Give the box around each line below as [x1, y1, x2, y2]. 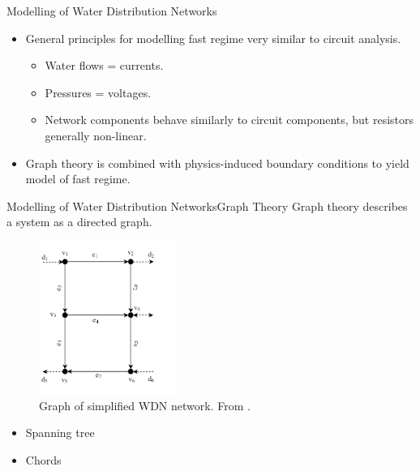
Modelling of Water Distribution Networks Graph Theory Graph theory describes [6, 197, 408, 214]
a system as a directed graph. [6, 213, 152, 230]
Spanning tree [25, 424, 95, 441]
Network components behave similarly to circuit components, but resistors [45, 111, 414, 128]
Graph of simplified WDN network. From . [39, 396, 251, 413]
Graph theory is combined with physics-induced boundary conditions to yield [25, 154, 409, 171]
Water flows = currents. [45, 57, 164, 74]
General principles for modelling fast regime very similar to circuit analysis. [25, 29, 401, 46]
